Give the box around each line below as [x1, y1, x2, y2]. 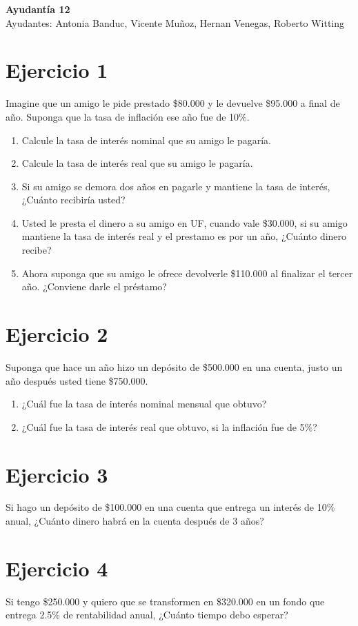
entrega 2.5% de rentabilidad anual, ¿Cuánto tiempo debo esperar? [6, 607, 288, 622]
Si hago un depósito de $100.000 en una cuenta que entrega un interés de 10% [6, 500, 335, 514]
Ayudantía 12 [6, 2, 70, 16]
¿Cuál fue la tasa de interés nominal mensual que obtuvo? [21, 396, 267, 411]
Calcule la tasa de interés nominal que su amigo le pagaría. [21, 132, 271, 147]
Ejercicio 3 [6, 460, 108, 488]
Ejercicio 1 [6, 56, 108, 84]
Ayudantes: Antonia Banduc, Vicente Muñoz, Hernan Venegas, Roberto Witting [6, 15, 345, 30]
